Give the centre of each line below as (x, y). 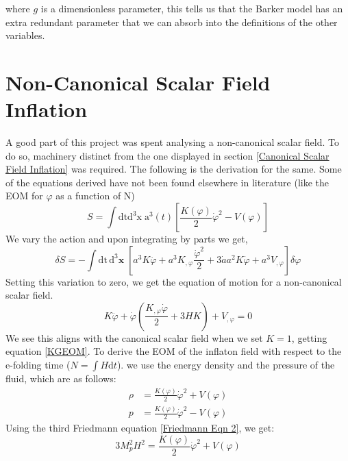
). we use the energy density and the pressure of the (226, 365)
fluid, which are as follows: (61, 378)
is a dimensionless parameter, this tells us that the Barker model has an (192, 8)
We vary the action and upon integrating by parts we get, (127, 239)
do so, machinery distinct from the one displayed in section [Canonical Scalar (167, 155)
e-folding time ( (38, 365)
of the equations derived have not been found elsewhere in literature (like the (167, 182)
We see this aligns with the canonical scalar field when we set (134, 337)
